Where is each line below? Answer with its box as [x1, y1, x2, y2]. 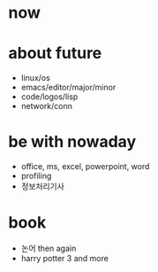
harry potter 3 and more [20, 253, 109, 263]
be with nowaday [8, 132, 137, 152]
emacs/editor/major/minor [20, 82, 117, 93]
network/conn [20, 101, 72, 112]
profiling [20, 171, 52, 182]
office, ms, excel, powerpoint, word [20, 161, 150, 172]
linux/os [20, 73, 50, 83]
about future [8, 43, 102, 64]
